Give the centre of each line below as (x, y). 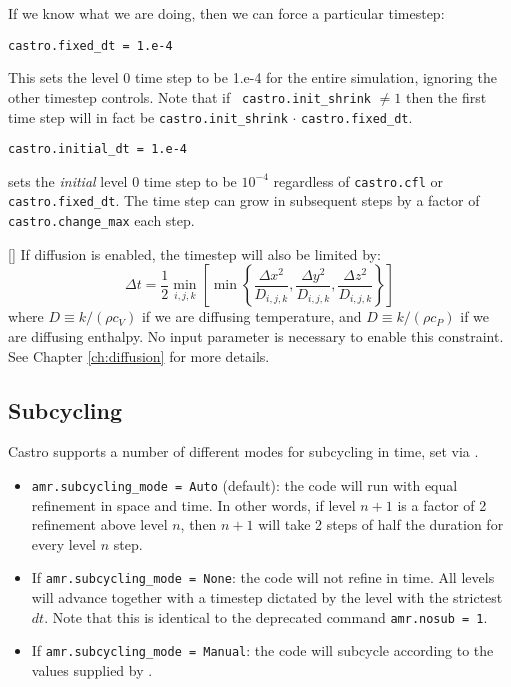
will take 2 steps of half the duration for (381, 524)
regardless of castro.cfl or (358, 180)
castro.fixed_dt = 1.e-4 (90, 45)
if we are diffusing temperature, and (251, 316)
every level (63, 543)
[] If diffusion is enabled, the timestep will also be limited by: (194, 253)
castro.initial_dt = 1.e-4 (97, 149)
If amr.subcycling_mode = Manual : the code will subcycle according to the (262, 650)
